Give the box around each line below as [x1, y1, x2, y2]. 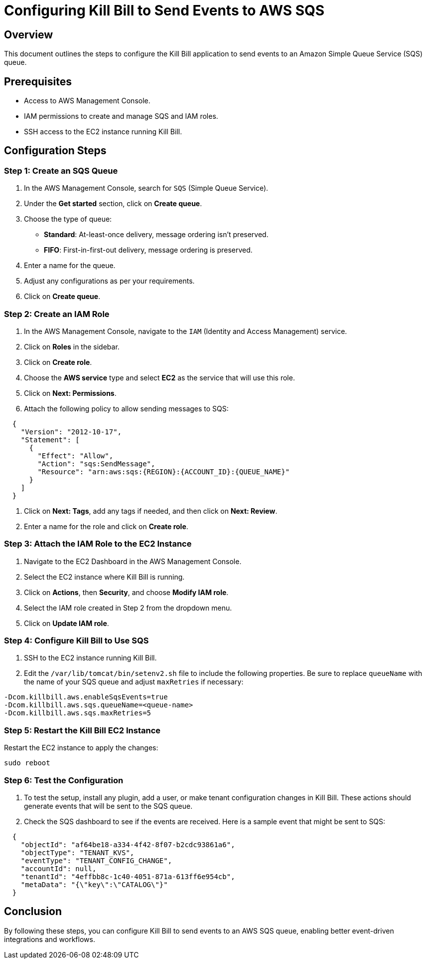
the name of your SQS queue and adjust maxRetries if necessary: [24, 677, 244, 686]
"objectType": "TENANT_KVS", [20, 848, 135, 857]
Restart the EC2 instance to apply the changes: [4, 743, 158, 752]
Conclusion [4, 905, 62, 918]
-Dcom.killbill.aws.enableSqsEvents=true [4, 693, 168, 701]
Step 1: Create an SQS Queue [4, 165, 118, 176]
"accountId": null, [20, 864, 97, 873]
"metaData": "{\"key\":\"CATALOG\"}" [20, 880, 168, 889]
